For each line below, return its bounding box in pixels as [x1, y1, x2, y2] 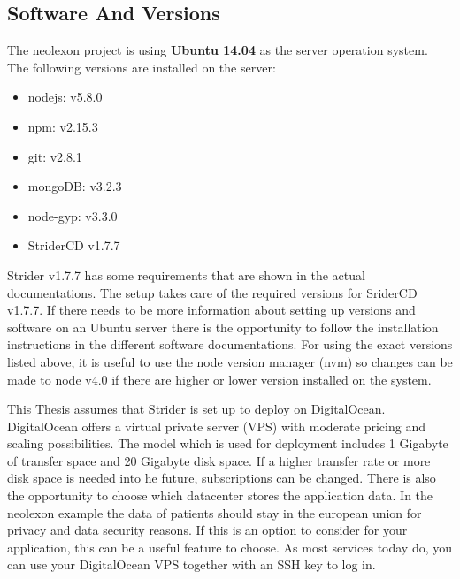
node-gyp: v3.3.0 [27, 206, 118, 225]
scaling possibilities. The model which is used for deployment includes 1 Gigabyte [7, 434, 448, 453]
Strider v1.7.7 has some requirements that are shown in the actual [7, 265, 365, 284]
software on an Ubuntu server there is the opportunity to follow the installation [7, 317, 439, 336]
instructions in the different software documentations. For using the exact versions [7, 335, 453, 354]
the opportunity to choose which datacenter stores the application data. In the [7, 486, 433, 505]
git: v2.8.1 [27, 147, 82, 165]
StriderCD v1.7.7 [27, 236, 120, 255]
